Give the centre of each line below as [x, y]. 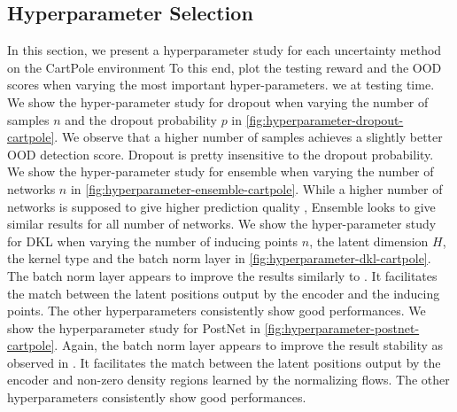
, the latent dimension [369, 241]
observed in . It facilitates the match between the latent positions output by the [224, 362]
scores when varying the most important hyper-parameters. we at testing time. [221, 85]
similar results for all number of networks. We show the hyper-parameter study [222, 224]
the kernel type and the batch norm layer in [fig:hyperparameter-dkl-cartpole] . [219, 258]
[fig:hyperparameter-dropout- [325, 119]
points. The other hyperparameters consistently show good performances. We [217, 311]
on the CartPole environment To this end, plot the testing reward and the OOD [225, 67]
